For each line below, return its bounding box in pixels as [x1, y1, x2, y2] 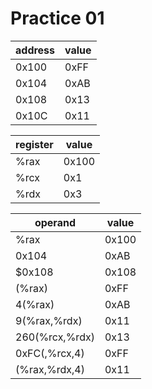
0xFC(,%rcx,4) [15, 346, 85, 360]
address [15, 43, 56, 57]
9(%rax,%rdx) [15, 313, 83, 327]
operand [34, 215, 76, 229]
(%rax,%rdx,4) [15, 362, 85, 376]
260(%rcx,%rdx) [15, 330, 95, 344]
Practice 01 [10, 7, 105, 30]
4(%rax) [15, 297, 55, 311]
